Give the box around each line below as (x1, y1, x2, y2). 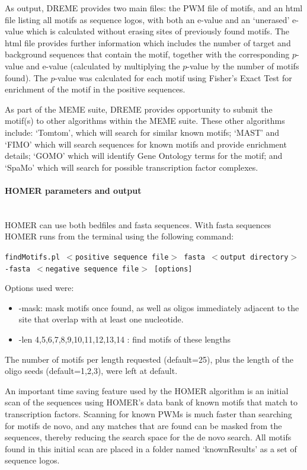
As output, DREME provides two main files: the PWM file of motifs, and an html (5, 2, 303, 14)
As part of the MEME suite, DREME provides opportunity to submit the (5, 103, 273, 115)
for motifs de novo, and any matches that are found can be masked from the (5, 419, 282, 431)
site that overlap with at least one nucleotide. (18, 313, 184, 325)
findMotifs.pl (5, 252, 60, 261)
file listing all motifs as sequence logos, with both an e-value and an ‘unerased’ (5, 13, 290, 25)
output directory (220, 252, 289, 261)
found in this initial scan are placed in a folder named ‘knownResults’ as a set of (5, 442, 297, 455)
